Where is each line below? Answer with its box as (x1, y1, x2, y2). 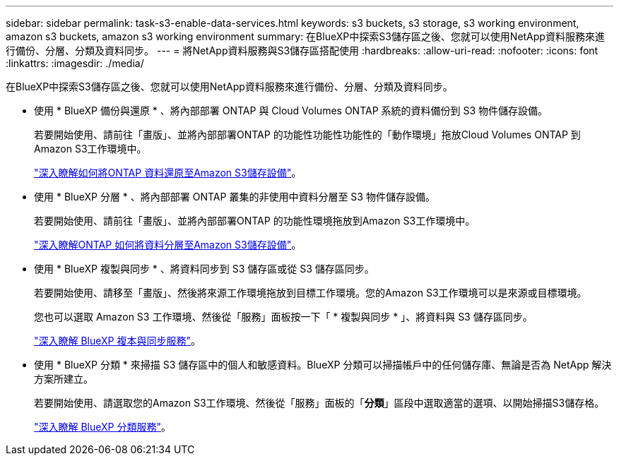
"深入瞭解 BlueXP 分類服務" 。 (34, 421, 172, 433)
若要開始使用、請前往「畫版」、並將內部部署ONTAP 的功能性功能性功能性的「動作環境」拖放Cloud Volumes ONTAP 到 (34, 128, 581, 140)
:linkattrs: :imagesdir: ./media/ (6, 57, 144, 69)
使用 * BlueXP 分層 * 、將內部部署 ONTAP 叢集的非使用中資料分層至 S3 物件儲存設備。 (34, 191, 435, 203)
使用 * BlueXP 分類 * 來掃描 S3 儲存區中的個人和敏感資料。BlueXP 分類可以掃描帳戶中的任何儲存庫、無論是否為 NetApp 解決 (34, 359, 612, 371)
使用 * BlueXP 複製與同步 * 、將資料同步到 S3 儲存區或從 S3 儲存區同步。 (34, 263, 375, 275)
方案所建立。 (34, 373, 93, 385)
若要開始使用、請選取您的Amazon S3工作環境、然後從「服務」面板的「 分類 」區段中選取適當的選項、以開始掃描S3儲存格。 (34, 397, 605, 409)
